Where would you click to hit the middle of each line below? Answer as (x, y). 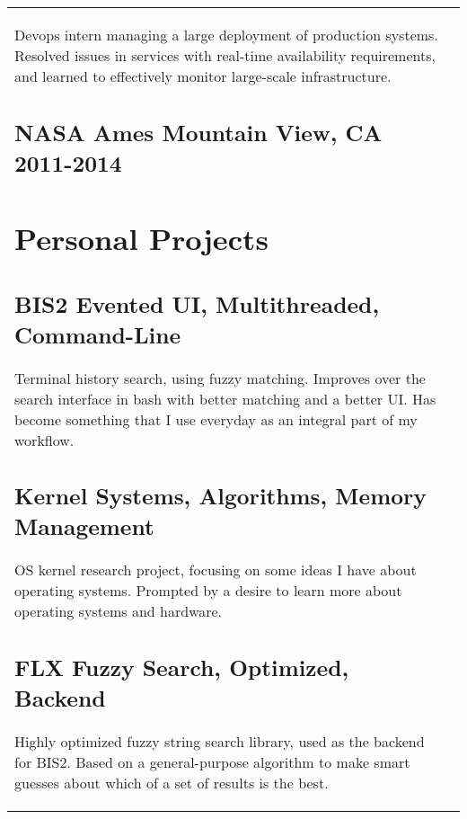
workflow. (44, 440)
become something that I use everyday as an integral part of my (216, 419)
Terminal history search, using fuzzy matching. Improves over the (220, 378)
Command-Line (98, 334)
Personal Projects (141, 238)
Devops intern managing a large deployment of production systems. (226, 35)
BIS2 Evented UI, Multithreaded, (197, 303)
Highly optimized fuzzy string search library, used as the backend (220, 741)
